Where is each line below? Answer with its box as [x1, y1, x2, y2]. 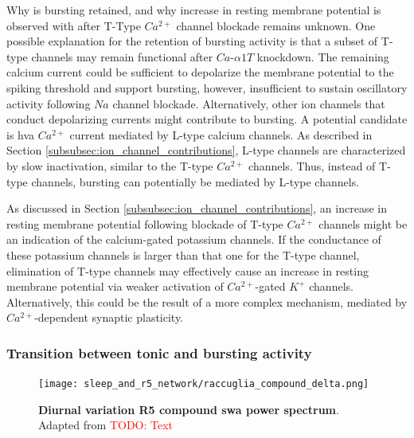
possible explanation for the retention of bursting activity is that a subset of [6, 33, 378, 49]
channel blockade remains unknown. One [176, 17, 376, 33]
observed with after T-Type [6, 17, 141, 33]
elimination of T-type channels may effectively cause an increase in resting [6, 262, 369, 279]
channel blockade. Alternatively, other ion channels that [112, 95, 385, 111]
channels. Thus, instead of [248, 157, 376, 174]
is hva [6, 126, 35, 143]
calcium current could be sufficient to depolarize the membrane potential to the [6, 64, 394, 80]
